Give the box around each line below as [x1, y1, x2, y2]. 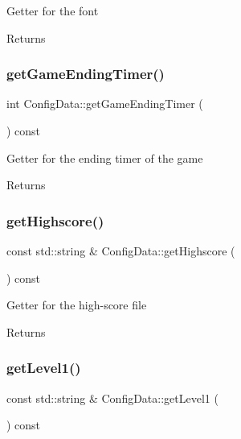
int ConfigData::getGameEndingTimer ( [6, 95, 203, 112]
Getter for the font [6, 2, 99, 19]
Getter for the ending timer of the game [6, 149, 203, 166]
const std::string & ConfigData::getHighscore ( [6, 242, 235, 259]
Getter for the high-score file [6, 296, 147, 313]
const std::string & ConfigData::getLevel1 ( [6, 389, 219, 406]
